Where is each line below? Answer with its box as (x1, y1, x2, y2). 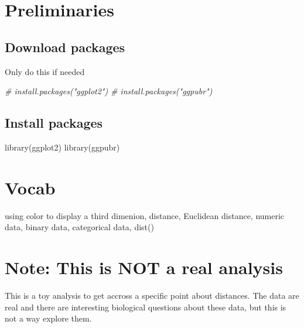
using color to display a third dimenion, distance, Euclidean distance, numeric (5, 209, 285, 221)
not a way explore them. (5, 312, 92, 324)
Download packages (5, 37, 125, 56)
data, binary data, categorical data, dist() (5, 221, 154, 233)
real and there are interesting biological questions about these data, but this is (5, 300, 286, 313)
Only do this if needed (5, 65, 85, 77)
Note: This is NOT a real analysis (5, 255, 283, 279)
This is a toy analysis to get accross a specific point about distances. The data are (5, 289, 299, 301)
